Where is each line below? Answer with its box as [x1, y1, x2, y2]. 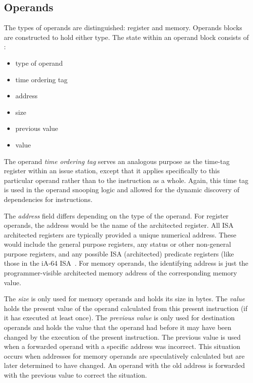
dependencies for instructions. [4, 194, 93, 204]
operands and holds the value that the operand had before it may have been [4, 322, 232, 332]
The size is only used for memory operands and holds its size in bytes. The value [4, 293, 245, 304]
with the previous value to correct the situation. [4, 370, 147, 380]
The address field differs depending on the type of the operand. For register [4, 210, 229, 220]
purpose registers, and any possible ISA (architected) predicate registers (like [4, 248, 234, 258]
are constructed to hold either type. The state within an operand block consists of [4, 32, 249, 42]
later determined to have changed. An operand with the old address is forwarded [4, 360, 245, 370]
